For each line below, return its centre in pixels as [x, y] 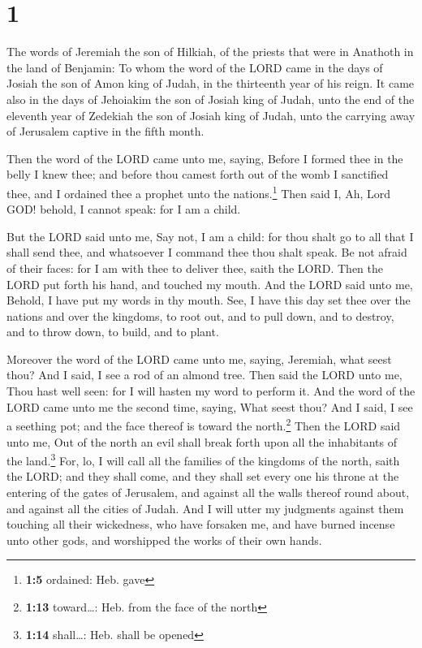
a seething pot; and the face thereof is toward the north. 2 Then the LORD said [204, 424]
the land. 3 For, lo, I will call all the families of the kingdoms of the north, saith [203, 459]
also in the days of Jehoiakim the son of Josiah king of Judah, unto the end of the [211, 99]
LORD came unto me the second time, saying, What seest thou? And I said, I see [210, 406]
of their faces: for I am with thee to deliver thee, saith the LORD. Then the [195, 268]
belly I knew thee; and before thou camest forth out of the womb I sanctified [198, 174]
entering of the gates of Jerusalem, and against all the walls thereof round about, [208, 492]
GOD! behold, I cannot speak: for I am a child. [124, 209]
